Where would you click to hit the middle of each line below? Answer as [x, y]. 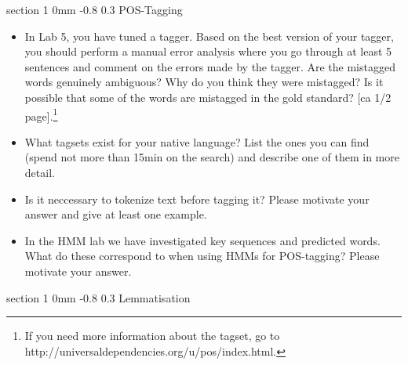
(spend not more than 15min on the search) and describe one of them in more [212, 157]
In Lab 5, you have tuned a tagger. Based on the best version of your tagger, [209, 36]
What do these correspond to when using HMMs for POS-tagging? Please [202, 256]
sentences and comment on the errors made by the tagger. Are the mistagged [210, 66]
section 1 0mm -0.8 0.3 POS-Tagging [95, 9]
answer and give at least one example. [116, 214]
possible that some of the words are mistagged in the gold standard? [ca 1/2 [208, 97]
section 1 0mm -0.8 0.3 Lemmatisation [98, 297]
